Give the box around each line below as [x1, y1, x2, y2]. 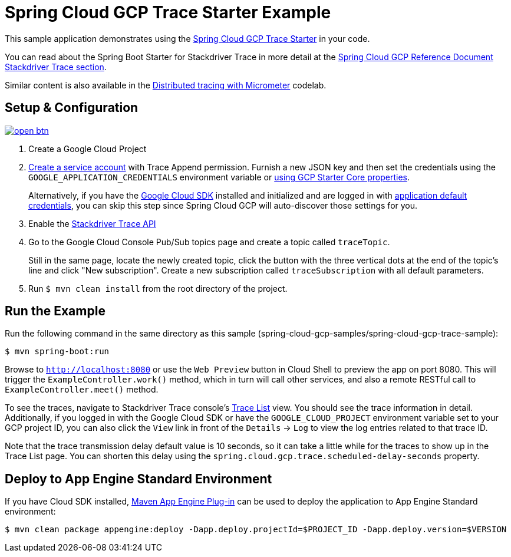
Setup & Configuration [5, 100, 139, 116]
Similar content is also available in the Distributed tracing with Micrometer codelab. [5, 80, 327, 90]
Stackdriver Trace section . [5, 61, 107, 72]
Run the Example [5, 304, 106, 319]
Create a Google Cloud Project [28, 143, 147, 154]
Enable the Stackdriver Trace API [28, 218, 156, 229]
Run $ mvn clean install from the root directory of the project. [28, 283, 288, 294]
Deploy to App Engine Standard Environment [5, 471, 272, 486]
